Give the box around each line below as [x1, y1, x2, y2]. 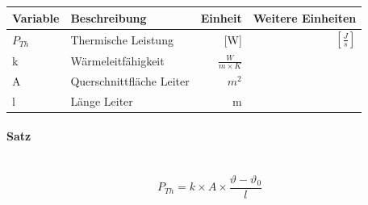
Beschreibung [70, 9, 147, 26]
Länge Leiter [70, 92, 133, 109]
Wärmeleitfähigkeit [70, 52, 165, 69]
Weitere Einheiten [253, 9, 357, 26]
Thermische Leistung [70, 31, 174, 48]
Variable [12, 9, 60, 26]
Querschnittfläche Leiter [70, 72, 190, 89]
